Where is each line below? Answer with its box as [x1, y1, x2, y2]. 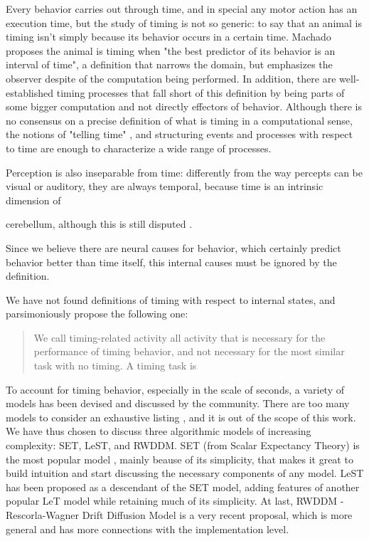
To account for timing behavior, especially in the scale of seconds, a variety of [6, 382, 345, 396]
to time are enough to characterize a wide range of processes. [6, 140, 272, 155]
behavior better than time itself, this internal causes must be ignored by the [6, 254, 337, 269]
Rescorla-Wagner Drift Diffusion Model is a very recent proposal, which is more [6, 508, 353, 522]
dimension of [6, 192, 61, 207]
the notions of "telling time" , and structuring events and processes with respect [6, 127, 353, 142]
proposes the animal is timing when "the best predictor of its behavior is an [6, 43, 336, 58]
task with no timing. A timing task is [33, 358, 197, 373]
